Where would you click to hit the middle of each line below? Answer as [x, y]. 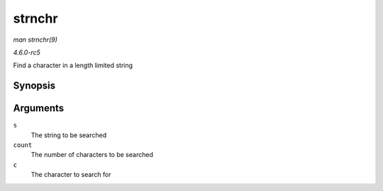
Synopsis [34, 86]
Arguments [39, 109]
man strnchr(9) [35, 40]
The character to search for [71, 175]
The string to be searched [69, 135]
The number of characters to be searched [92, 155]
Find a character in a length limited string [73, 65]
